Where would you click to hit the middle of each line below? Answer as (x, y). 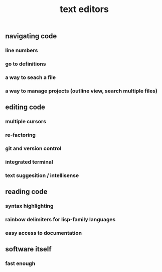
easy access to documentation (43, 233)
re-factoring (21, 135)
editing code (25, 107)
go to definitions (26, 64)
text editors (84, 9)
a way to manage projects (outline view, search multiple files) (82, 90)
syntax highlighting (29, 206)
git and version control (33, 148)
